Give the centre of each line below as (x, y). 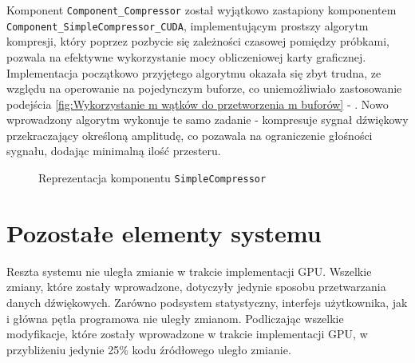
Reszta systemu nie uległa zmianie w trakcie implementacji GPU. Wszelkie (189, 271)
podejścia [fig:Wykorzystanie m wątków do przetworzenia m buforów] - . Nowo (198, 104)
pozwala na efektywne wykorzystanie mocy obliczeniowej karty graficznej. (186, 56)
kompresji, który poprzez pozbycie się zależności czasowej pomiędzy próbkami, (198, 41)
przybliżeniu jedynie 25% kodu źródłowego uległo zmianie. (149, 349)
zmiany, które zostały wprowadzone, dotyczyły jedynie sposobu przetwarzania (196, 287)
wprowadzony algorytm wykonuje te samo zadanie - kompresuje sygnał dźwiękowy (207, 120)
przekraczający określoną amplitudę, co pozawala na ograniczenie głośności (190, 135)
